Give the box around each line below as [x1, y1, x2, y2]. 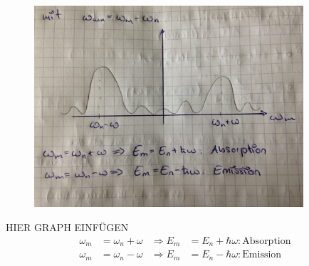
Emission [242, 250, 282, 260]
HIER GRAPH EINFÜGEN [6, 220, 129, 235]
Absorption [242, 235, 291, 246]
